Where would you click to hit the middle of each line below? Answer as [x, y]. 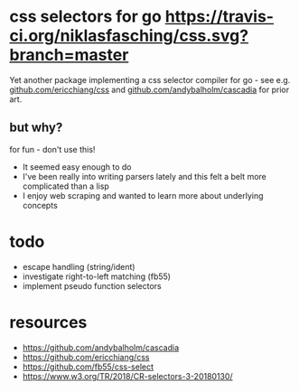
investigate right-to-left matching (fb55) [97, 276]
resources [48, 322]
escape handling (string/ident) [79, 266]
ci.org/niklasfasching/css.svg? [129, 36]
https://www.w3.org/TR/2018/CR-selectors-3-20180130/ [127, 376]
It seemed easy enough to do [77, 167]
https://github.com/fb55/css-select [88, 367]
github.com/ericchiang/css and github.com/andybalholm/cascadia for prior [149, 89]
